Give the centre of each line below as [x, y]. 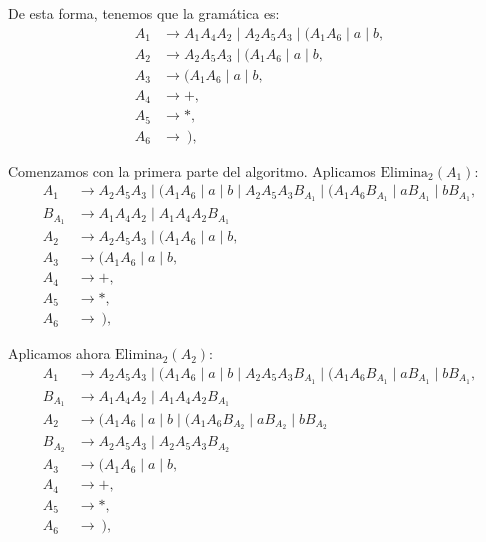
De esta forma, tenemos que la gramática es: [144, 13]
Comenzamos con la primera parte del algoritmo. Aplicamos [192, 170]
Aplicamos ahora [59, 353]
